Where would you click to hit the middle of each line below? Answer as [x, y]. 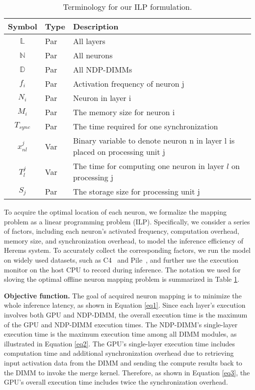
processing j [93, 177]
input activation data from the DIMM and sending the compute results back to [123, 362]
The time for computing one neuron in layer [148, 166]
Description [96, 26]
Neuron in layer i [102, 98]
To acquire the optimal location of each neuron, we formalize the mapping [115, 212]
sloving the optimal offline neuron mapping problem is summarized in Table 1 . [122, 279]
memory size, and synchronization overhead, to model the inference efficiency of [124, 240]
